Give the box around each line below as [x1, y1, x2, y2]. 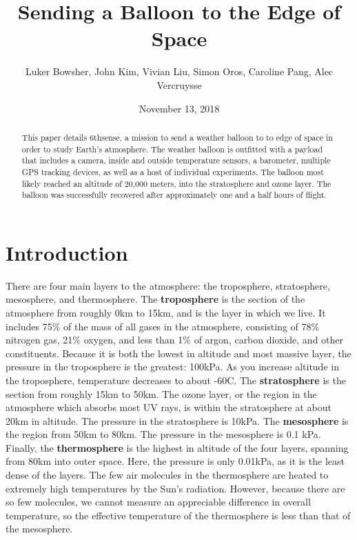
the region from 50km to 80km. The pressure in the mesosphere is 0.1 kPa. [6, 427, 321, 441]
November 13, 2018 [139, 101, 220, 115]
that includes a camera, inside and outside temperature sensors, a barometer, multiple [21, 154, 331, 166]
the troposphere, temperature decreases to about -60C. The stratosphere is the [6, 372, 346, 387]
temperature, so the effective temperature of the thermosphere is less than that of [6, 508, 351, 522]
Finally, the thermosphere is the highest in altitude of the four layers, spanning [6, 440, 349, 454]
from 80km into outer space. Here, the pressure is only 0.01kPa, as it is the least [6, 454, 345, 468]
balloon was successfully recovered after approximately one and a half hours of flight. [21, 189, 327, 201]
